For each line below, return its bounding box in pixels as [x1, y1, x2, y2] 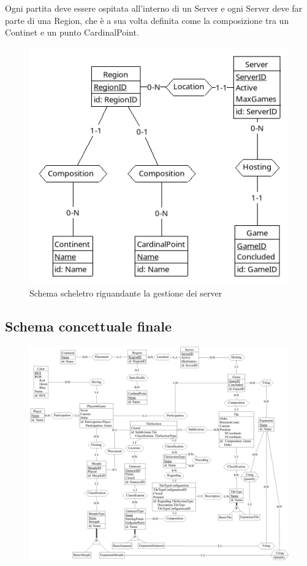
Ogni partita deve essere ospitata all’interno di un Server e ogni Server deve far [5, 2, 303, 14]
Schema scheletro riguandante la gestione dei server [29, 286, 222, 299]
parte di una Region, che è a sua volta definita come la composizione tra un [5, 14, 289, 26]
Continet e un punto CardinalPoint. [5, 26, 139, 39]
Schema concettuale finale [5, 316, 172, 335]
